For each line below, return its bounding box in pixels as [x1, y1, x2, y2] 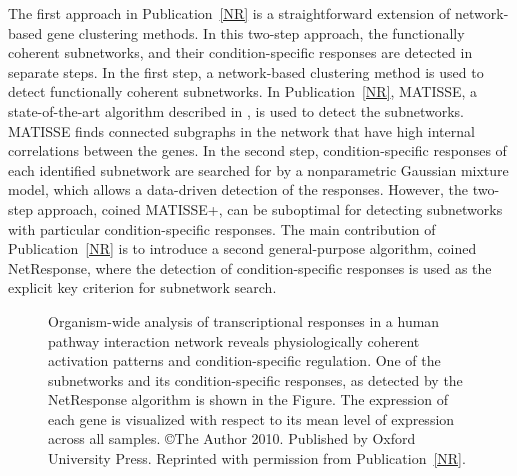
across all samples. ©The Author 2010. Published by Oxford [48, 428, 416, 449]
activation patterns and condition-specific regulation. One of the [48, 350, 441, 371]
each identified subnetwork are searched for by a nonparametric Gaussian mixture [8, 159, 509, 180]
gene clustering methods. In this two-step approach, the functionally [46, 22, 465, 43]
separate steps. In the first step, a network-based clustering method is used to [8, 61, 484, 82]
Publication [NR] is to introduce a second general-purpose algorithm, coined [8, 238, 477, 259]
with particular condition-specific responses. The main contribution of [8, 218, 436, 239]
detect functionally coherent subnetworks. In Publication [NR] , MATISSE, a [8, 81, 478, 102]
